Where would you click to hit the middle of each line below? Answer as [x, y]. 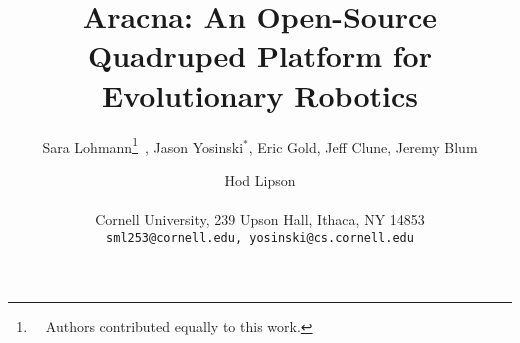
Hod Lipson [260, 179]
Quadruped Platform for [259, 55]
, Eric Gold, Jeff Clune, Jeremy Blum [363, 146]
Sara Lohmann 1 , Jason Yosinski [143, 145]
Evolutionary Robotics [260, 94]
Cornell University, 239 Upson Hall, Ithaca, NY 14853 [260, 218]
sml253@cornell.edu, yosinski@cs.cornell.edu [260, 237]
